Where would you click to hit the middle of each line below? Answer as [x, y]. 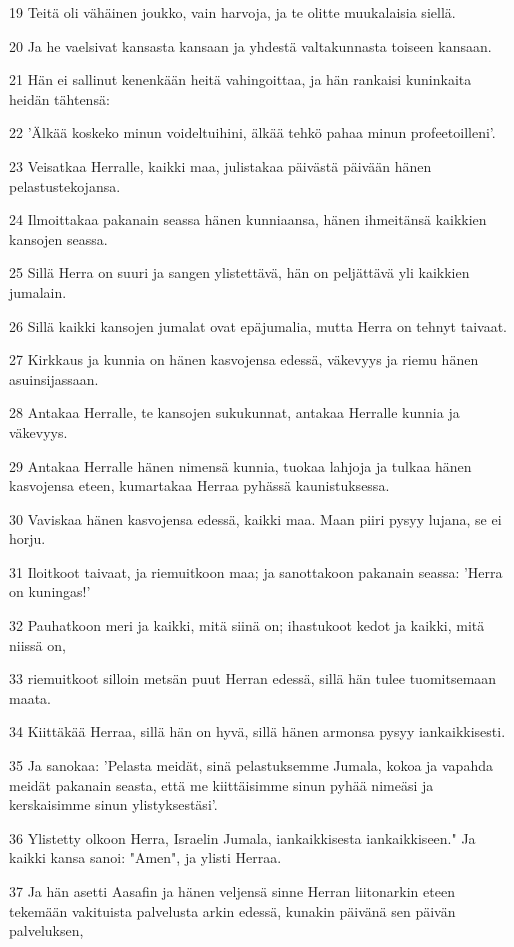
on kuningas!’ [50, 591]
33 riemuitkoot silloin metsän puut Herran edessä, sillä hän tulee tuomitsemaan [253, 678]
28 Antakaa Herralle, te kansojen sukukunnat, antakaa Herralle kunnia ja [234, 412]
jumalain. [38, 291]
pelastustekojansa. [65, 185]
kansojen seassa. [58, 238]
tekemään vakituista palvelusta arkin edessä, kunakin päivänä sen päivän [232, 910]
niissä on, [37, 644]
